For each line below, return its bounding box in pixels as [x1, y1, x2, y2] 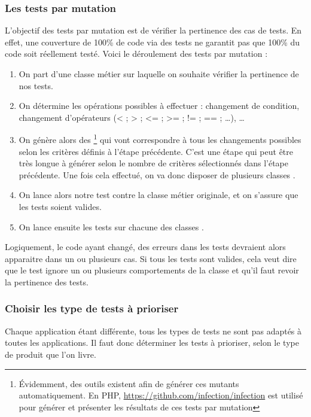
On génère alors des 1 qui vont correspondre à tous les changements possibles [19, 132, 301, 146]
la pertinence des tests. [5, 275, 89, 288]
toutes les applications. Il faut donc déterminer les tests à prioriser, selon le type [5, 336, 299, 349]
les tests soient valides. [19, 200, 102, 212]
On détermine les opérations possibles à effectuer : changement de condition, [19, 99, 300, 112]
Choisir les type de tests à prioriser [5, 301, 179, 316]
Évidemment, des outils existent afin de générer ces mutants [19, 377, 239, 389]
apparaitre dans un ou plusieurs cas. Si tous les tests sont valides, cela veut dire [5, 252, 297, 264]
